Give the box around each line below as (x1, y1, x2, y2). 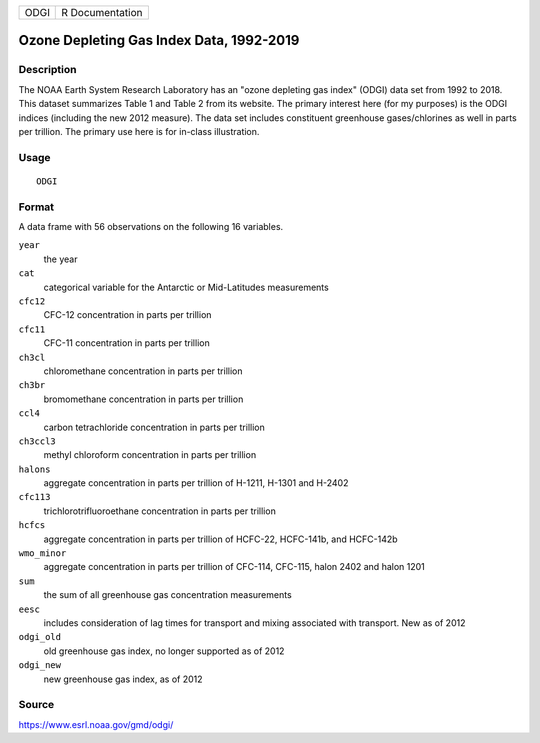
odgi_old (18, 631, 62, 643)
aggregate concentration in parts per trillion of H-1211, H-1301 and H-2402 (43, 477, 349, 489)
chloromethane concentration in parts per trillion (43, 365, 243, 377)
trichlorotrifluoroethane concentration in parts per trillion (43, 505, 277, 517)
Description (18, 63, 77, 77)
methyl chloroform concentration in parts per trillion (43, 449, 257, 461)
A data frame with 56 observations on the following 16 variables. (18, 221, 284, 233)
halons (18, 463, 51, 475)
